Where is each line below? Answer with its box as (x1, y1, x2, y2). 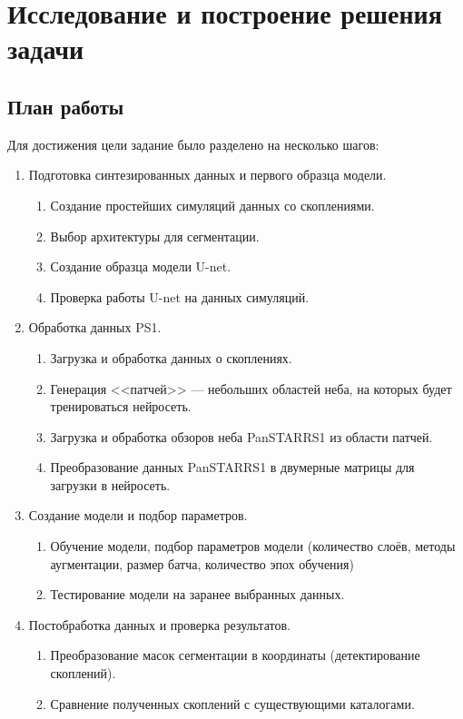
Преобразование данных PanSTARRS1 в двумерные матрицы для (50, 458, 415, 477)
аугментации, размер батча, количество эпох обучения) (50, 554, 354, 573)
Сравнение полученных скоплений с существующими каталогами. (50, 694, 415, 713)
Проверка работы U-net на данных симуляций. (50, 287, 310, 306)
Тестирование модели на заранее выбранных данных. (50, 585, 345, 604)
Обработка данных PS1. (28, 318, 162, 337)
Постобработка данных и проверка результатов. (28, 615, 291, 634)
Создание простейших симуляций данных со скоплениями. (50, 195, 375, 214)
